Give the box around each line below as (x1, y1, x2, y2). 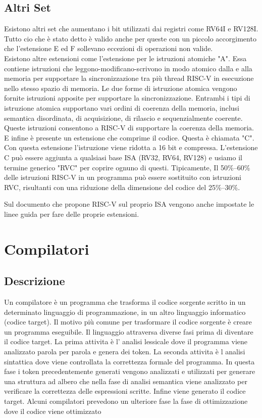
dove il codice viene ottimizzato (4, 405, 101, 416)
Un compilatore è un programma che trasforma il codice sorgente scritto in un (4, 297, 246, 307)
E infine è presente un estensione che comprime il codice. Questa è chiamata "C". (4, 132, 254, 143)
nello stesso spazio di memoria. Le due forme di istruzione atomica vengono (4, 82, 237, 93)
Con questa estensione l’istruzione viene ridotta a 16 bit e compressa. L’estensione (4, 142, 258, 153)
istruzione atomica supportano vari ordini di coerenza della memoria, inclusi (4, 102, 239, 113)
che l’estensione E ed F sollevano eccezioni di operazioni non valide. (4, 43, 213, 54)
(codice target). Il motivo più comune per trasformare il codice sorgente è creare (4, 316, 252, 327)
